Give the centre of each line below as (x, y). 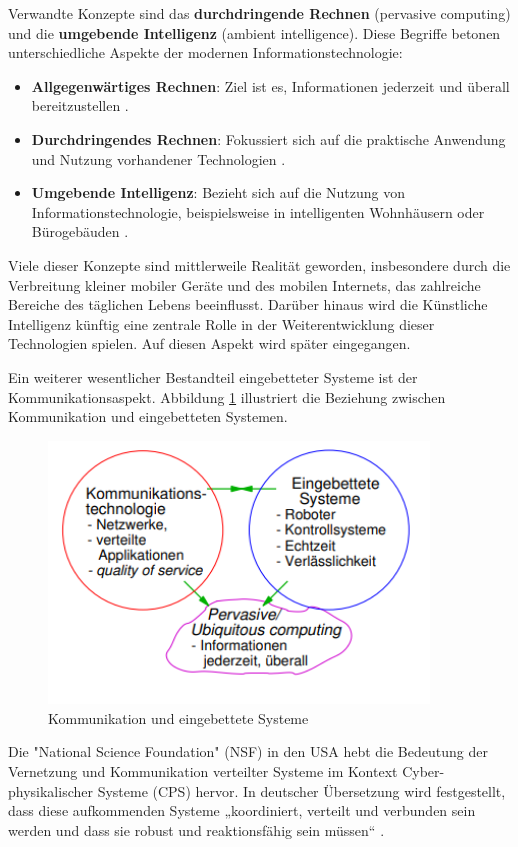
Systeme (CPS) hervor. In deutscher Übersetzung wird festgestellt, (301, 790)
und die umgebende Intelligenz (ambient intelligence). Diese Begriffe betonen (254, 32)
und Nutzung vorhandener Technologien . (158, 158)
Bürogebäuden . (80, 231)
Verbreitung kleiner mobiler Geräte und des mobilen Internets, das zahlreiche (244, 284)
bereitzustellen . (80, 105)
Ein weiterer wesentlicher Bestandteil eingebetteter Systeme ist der (213, 376)
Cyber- (423, 771)
